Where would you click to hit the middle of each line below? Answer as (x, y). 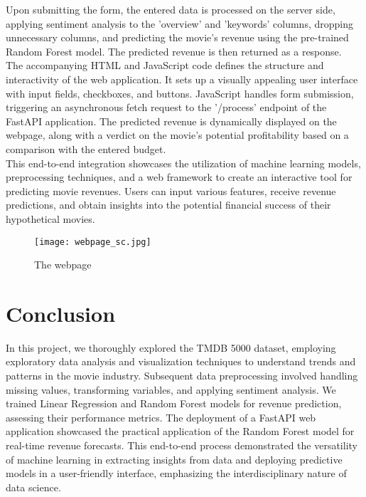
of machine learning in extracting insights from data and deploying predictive (174, 459)
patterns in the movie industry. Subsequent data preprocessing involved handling (182, 376)
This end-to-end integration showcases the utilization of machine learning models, (183, 163)
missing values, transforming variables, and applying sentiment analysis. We (171, 389)
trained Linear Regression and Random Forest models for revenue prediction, (174, 403)
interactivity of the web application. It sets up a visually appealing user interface (182, 79)
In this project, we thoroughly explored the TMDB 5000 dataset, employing (171, 347)
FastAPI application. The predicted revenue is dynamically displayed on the (171, 121)
